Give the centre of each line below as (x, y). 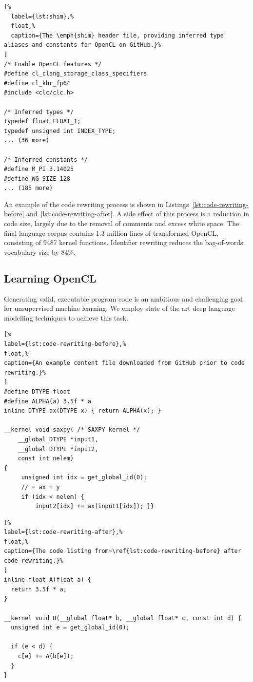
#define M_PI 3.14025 (39, 169)
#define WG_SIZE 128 (37, 179)
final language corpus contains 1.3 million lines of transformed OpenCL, (111, 233)
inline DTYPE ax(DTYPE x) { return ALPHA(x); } (83, 411)
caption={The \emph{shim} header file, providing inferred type (117, 35)
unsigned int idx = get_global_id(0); (84, 478)
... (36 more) (27, 141)
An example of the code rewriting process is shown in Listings (97, 204)
